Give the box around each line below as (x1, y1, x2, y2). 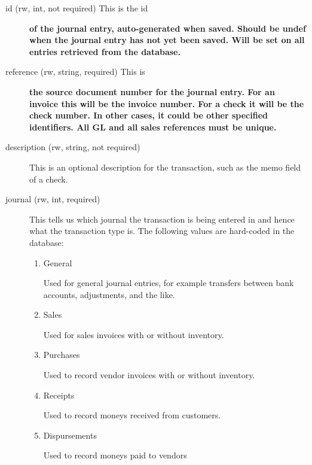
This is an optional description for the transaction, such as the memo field (29, 160, 301, 173)
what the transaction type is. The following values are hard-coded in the (29, 224, 295, 237)
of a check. (29, 172, 68, 185)
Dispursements (43, 428, 97, 441)
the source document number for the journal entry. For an (29, 85, 275, 98)
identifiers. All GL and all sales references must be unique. (29, 120, 277, 133)
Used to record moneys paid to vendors (43, 449, 187, 461)
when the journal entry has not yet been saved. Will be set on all (29, 34, 305, 46)
